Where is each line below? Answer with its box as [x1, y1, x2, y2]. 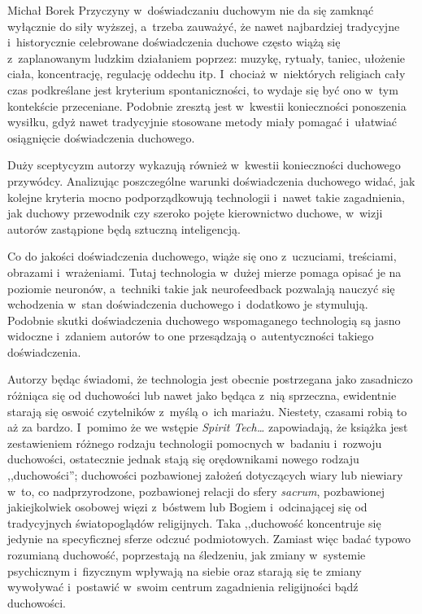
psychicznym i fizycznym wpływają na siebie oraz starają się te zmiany [7, 562, 362, 579]
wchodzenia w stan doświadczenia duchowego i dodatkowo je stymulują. [7, 296, 368, 313]
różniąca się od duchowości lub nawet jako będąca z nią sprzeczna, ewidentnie [7, 387, 397, 404]
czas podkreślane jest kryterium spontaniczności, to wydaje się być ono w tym [7, 81, 398, 98]
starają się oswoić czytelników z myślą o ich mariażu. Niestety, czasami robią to [7, 402, 407, 419]
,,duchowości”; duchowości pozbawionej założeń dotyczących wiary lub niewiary [7, 467, 403, 484]
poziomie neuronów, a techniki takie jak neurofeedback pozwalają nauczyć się [7, 279, 395, 296]
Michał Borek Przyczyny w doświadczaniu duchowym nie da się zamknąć [7, 2, 374, 18]
